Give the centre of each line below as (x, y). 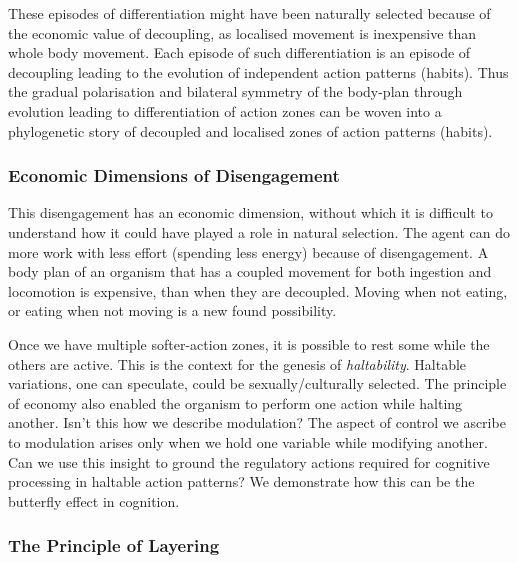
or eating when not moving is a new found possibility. (172, 310)
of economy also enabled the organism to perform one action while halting (235, 402)
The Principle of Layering (114, 545)
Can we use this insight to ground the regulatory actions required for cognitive (249, 461)
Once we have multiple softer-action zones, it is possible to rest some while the (249, 343)
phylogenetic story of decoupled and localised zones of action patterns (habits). (250, 130)
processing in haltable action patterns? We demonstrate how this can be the (241, 481)
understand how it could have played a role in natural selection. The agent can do (259, 231)
